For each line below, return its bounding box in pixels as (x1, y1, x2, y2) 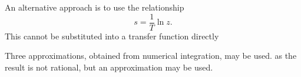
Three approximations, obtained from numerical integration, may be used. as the (5, 49, 297, 62)
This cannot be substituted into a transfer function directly (5, 29, 219, 42)
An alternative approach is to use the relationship (5, 1, 184, 13)
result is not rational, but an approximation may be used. (5, 61, 213, 73)
